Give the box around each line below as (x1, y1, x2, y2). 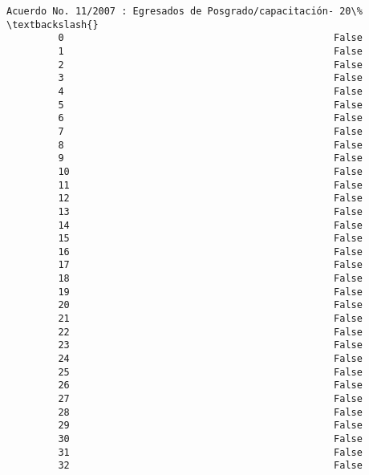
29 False (58, 420, 363, 432)
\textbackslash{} (6, 18, 99, 30)
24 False (58, 353, 363, 365)
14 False (58, 219, 363, 231)
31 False (58, 446, 363, 458)
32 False (58, 460, 363, 472)
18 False (58, 273, 363, 285)
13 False (58, 205, 363, 217)
